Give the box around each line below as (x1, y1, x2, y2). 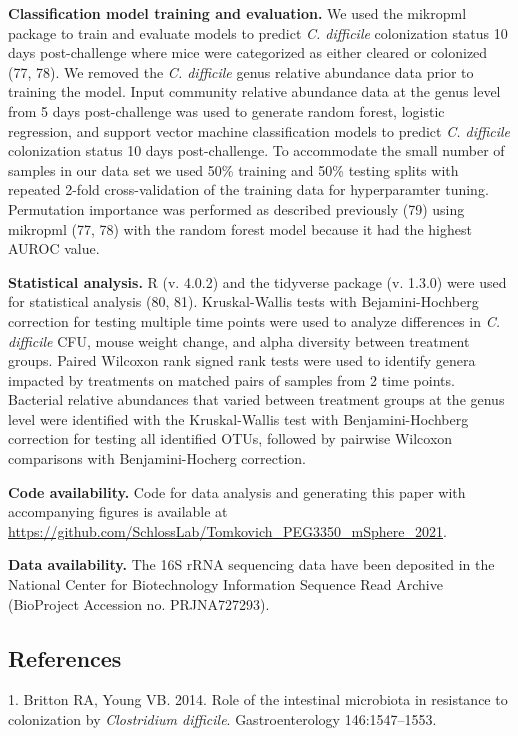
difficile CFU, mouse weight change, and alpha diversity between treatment (8, 330, 470, 351)
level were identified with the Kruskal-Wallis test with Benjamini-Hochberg (8, 408, 469, 429)
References (8, 642, 122, 673)
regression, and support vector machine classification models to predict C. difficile (8, 120, 511, 141)
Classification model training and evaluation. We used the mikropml (8, 3, 467, 23)
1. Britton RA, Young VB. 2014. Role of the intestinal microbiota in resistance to (8, 689, 508, 710)
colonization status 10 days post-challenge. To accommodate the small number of (8, 140, 505, 161)
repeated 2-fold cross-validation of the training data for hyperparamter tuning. (8, 179, 489, 200)
